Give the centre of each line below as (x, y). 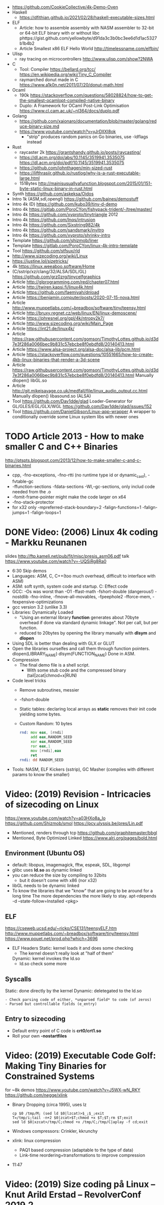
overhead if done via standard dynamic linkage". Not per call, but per (89, 622)
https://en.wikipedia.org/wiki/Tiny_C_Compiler (65, 74)
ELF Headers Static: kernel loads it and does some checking (72, 948)
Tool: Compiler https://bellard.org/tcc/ (58, 69)
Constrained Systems (50, 1076)
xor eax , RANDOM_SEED (51, 742)
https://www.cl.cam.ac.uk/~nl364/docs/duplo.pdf (69, 111)
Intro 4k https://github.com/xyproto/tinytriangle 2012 (65, 214)
